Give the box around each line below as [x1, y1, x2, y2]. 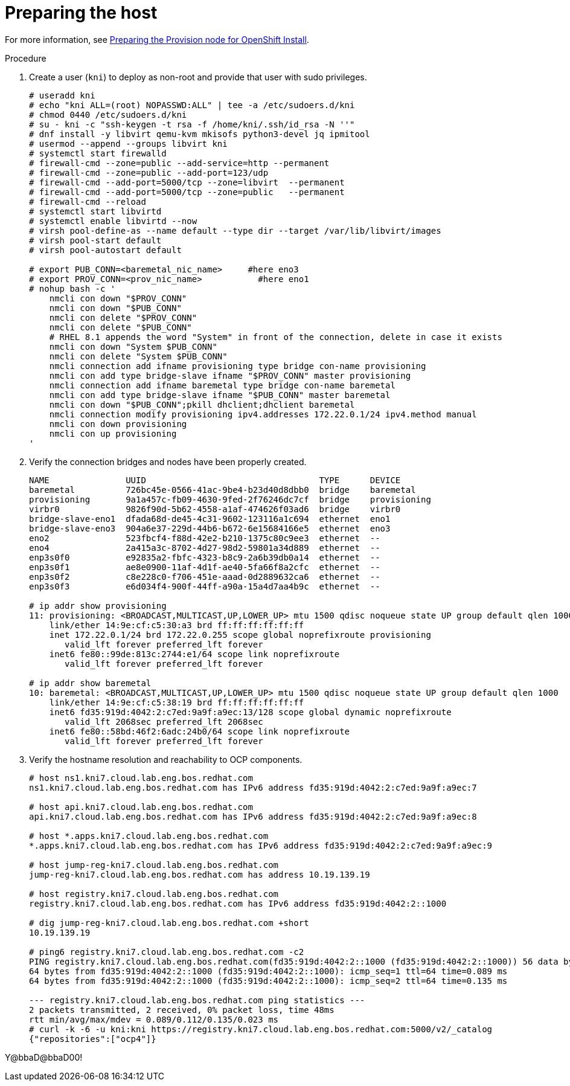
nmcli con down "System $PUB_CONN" [49, 341, 217, 352]
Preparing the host [5, 2, 158, 23]
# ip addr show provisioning [29, 600, 167, 611]
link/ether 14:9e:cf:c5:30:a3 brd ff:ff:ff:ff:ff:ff [49, 620, 304, 630]
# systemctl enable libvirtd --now [29, 216, 197, 226]
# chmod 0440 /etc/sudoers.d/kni [29, 109, 187, 120]
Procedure [5, 53, 46, 63]
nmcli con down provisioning [49, 419, 187, 429]
